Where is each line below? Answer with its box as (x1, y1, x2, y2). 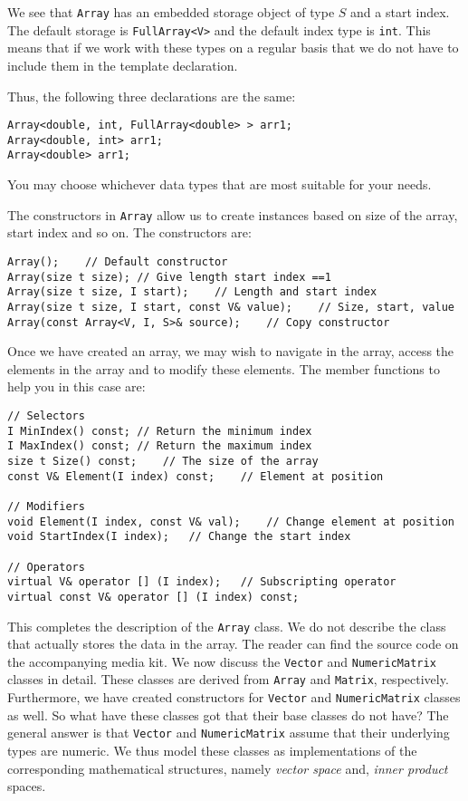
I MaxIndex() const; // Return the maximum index (7, 439, 312, 453)
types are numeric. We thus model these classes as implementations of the (7, 740, 417, 759)
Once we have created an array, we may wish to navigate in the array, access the (7, 342, 454, 361)
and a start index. (350, 3, 450, 21)
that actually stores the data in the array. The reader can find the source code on (7, 634, 459, 653)
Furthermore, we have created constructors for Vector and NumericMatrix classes (7, 688, 461, 707)
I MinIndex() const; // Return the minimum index (7, 424, 312, 438)
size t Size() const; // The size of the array (7, 454, 319, 468)
